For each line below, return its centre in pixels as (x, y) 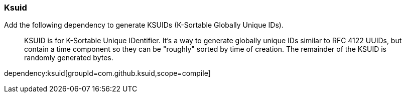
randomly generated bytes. (69, 58)
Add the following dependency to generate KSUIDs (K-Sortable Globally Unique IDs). (144, 25)
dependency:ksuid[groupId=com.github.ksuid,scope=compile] (107, 73)
